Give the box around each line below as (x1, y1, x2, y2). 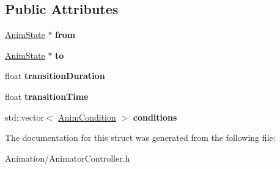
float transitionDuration (5, 69, 105, 82)
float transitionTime (5, 89, 89, 102)
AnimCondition (58, 110, 116, 123)
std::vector (5, 110, 44, 123)
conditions (133, 110, 177, 123)
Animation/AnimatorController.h (5, 151, 130, 164)
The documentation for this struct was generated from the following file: (5, 131, 276, 144)
